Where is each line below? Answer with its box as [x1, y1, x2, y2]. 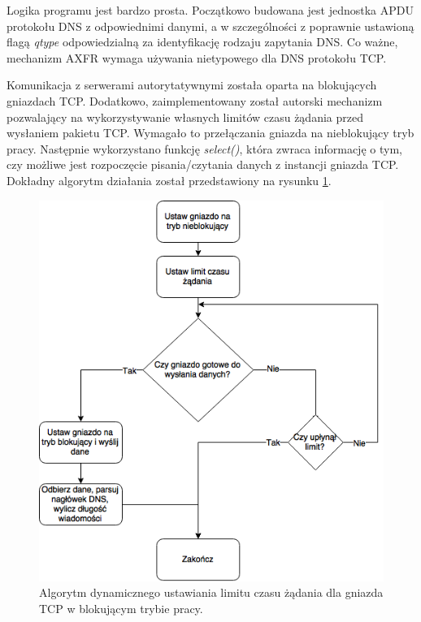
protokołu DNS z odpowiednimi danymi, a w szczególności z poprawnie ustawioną [7, 17, 414, 34]
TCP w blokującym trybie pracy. [39, 599, 203, 616]
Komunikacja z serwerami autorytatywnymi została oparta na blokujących [7, 76, 377, 93]
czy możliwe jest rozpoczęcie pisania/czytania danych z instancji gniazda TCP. [7, 156, 399, 173]
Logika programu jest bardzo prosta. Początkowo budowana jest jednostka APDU [7, 2, 414, 18]
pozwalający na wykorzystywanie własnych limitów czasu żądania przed [7, 108, 363, 125]
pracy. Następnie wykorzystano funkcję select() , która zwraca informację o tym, [7, 140, 402, 157]
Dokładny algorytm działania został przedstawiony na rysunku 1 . [7, 171, 332, 188]
